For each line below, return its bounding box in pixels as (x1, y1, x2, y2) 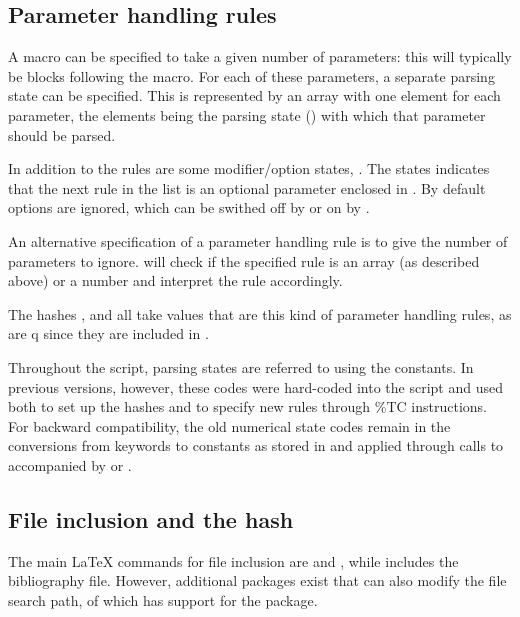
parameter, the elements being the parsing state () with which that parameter (8, 104, 486, 125)
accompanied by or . (8, 454, 132, 475)
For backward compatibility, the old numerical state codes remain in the (8, 415, 451, 436)
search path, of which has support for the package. (8, 589, 318, 610)
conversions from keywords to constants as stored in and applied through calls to (8, 435, 504, 456)
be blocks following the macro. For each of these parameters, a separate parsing (8, 65, 495, 86)
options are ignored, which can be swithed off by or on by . (8, 197, 370, 218)
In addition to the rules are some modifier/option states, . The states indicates (8, 158, 490, 179)
